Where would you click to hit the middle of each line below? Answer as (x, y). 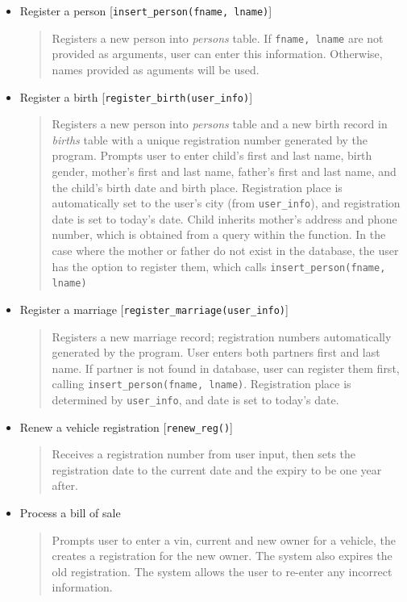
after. (65, 485)
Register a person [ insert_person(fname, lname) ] (146, 10)
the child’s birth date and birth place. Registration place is (197, 187)
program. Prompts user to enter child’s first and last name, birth (212, 155)
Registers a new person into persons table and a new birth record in (220, 124)
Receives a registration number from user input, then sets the (204, 454)
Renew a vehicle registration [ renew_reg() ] (127, 426)
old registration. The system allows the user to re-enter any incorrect (222, 571)
